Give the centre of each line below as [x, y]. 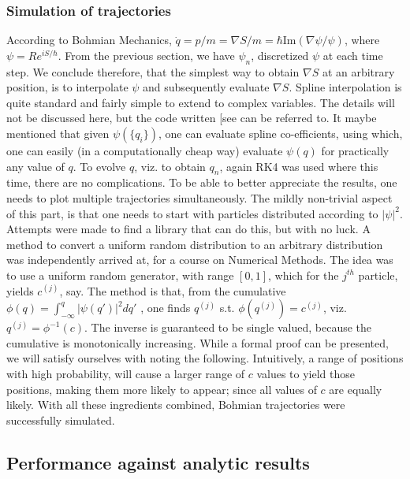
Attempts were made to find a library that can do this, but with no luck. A [188, 229]
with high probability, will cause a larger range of [126, 373]
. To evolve [99, 166]
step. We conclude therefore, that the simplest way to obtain [153, 71]
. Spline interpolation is [345, 87]
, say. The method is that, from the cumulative [173, 290]
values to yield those [306, 373]
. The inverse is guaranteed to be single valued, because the [228, 327]
